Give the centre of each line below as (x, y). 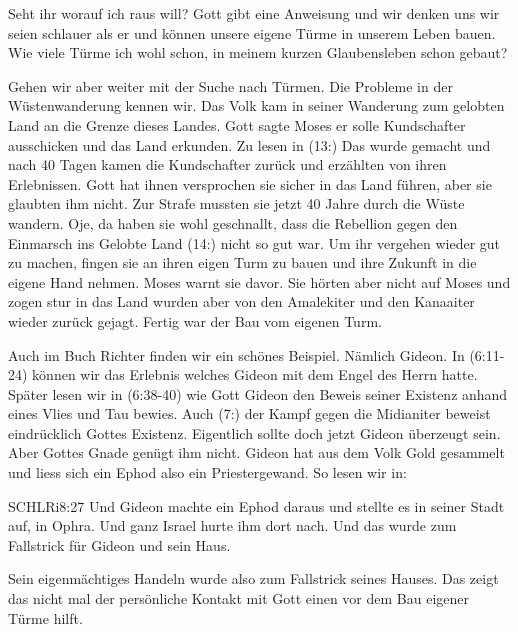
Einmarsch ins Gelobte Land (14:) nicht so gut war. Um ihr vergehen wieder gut (254, 242)
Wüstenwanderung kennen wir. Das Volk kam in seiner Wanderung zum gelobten (256, 105)
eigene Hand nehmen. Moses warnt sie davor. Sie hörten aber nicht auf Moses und (259, 281)
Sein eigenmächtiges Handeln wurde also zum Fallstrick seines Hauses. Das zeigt (253, 578)
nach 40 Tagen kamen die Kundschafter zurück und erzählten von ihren (227, 164)
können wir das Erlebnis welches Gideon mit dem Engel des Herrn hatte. (255, 374)
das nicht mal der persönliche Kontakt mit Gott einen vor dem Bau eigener (239, 598)
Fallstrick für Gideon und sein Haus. (119, 544)
